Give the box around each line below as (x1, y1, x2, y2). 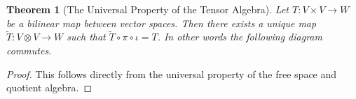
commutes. (6, 43, 52, 57)
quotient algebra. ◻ (6, 80, 93, 95)
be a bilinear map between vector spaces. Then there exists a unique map (6, 15, 317, 30)
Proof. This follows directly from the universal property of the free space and (6, 66, 337, 81)
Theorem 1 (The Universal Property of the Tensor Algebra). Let (6, 2, 289, 16)
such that (67, 29, 106, 44)
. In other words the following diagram (157, 29, 322, 44)
